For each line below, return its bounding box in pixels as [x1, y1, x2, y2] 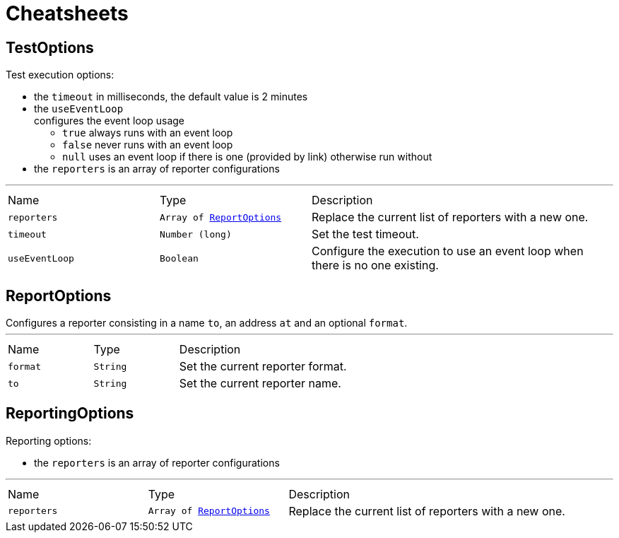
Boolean [160, 252, 199, 264]
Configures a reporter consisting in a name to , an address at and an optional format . [6, 317, 408, 329]
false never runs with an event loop [62, 139, 233, 151]
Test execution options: [6, 69, 114, 81]
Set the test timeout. [312, 227, 419, 242]
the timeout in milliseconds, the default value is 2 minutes [34, 90, 308, 103]
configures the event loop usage [34, 115, 184, 127]
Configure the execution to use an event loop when [312, 244, 584, 259]
